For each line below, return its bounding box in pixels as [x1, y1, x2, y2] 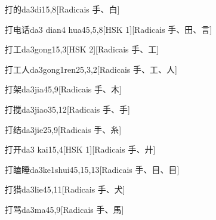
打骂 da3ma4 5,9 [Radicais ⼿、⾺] [5, 203, 124, 215]
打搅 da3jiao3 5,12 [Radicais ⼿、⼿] [5, 103, 130, 115]
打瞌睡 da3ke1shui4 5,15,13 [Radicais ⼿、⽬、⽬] [5, 163, 180, 175]
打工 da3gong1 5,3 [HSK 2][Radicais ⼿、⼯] [5, 43, 159, 55]
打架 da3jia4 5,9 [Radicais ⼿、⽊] [5, 83, 122, 95]
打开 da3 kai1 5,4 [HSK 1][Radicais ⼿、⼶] [5, 143, 156, 156]
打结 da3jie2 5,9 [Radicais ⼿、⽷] [5, 123, 122, 135]
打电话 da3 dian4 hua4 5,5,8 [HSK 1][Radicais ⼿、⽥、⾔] [5, 23, 212, 35]
